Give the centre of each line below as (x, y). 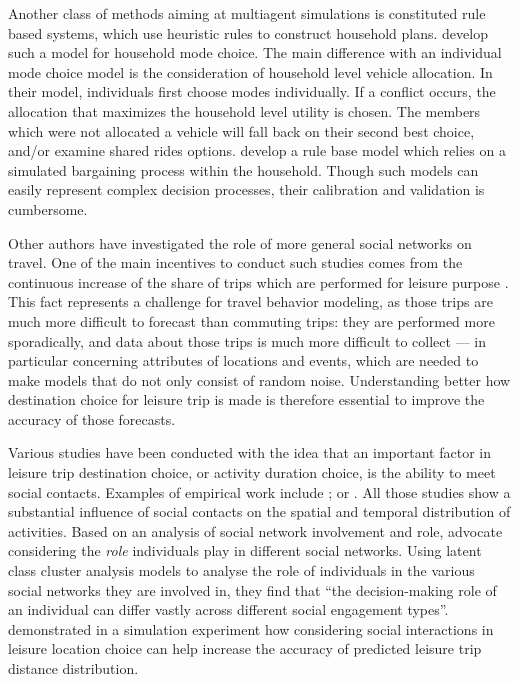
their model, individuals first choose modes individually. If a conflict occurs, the (252, 91)
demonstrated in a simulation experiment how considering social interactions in (251, 628)
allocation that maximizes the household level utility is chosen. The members (244, 110)
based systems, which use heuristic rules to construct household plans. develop (248, 32)
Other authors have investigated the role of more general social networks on (240, 242)
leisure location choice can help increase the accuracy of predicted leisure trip (245, 648)
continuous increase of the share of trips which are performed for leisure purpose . (258, 281)
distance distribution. (73, 668)
